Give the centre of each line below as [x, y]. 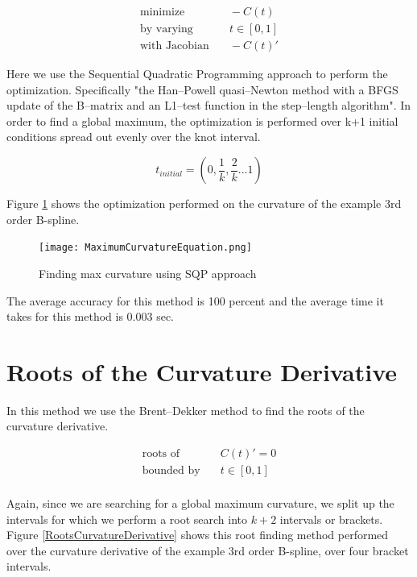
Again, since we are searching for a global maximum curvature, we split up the [200, 503]
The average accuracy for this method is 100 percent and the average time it [195, 300]
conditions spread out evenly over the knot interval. [134, 137]
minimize [163, 12]
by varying [167, 29]
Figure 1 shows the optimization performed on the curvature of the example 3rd [204, 203]
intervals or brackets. [331, 519]
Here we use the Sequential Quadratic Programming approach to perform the [197, 74]
